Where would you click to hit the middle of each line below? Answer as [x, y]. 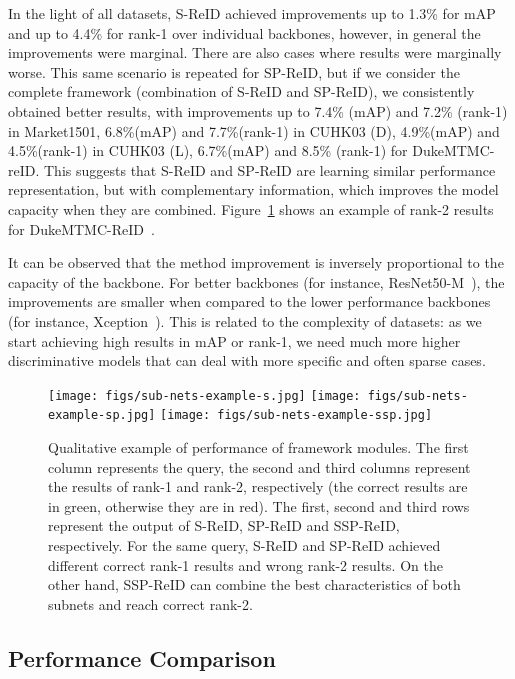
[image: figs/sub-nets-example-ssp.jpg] [296, 415]
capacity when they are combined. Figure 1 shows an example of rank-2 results [251, 208]
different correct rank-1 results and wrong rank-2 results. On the [245, 564]
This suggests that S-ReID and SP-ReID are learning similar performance [270, 169]
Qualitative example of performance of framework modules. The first [258, 447]
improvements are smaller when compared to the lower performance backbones [249, 301]
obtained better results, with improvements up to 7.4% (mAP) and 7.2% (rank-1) [258, 110]
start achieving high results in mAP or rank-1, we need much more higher [234, 340]
